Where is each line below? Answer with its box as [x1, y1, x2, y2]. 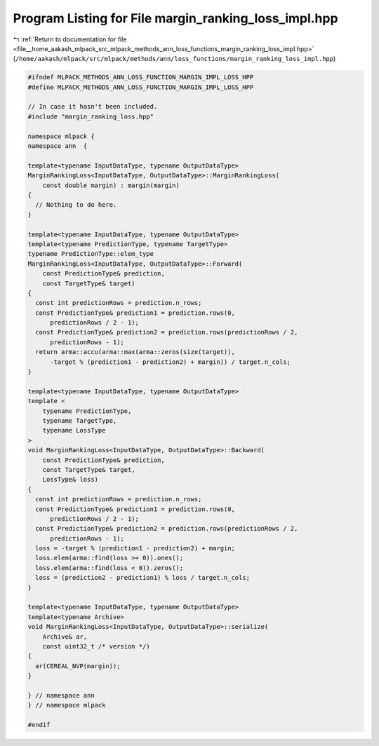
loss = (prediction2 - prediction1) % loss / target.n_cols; [35, 574, 251, 582]
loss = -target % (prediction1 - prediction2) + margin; [35, 544, 235, 552]
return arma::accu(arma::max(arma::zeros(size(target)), [35, 348, 235, 356]
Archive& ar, [42, 632, 88, 641]
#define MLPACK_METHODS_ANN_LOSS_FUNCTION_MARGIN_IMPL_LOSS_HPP [27, 83, 254, 91]
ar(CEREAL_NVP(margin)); [35, 662, 121, 670]
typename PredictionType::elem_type [27, 250, 154, 258]
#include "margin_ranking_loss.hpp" [27, 112, 154, 121]
